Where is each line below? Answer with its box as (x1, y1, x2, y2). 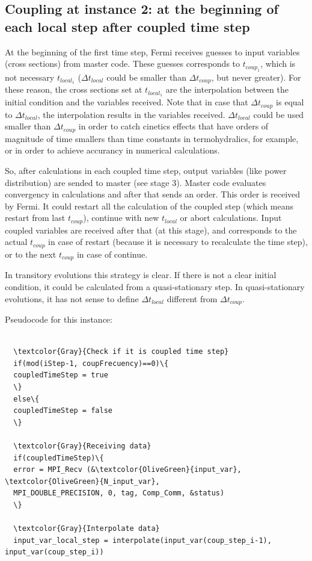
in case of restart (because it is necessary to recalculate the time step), (48, 235, 308, 248)
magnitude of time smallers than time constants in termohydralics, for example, (5, 132, 299, 144)
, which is (260, 57, 296, 70)
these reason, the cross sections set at (5, 83, 142, 96)
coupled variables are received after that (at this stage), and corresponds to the (5, 223, 297, 236)
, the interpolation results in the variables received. (37, 108, 225, 120)
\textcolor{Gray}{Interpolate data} (13, 524, 160, 533)
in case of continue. (76, 247, 148, 260)
